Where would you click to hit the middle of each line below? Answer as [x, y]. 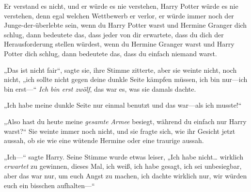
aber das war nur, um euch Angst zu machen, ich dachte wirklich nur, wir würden [125, 175]
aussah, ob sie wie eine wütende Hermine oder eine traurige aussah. [104, 140]
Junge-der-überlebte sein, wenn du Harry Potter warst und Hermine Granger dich [125, 25]
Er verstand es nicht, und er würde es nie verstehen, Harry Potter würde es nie [121, 6]
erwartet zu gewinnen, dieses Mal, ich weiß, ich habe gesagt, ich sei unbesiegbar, [123, 166]
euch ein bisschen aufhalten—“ [49, 185]
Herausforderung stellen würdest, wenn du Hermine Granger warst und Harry [119, 44]
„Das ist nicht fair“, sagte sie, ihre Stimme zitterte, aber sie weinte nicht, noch [120, 70]
